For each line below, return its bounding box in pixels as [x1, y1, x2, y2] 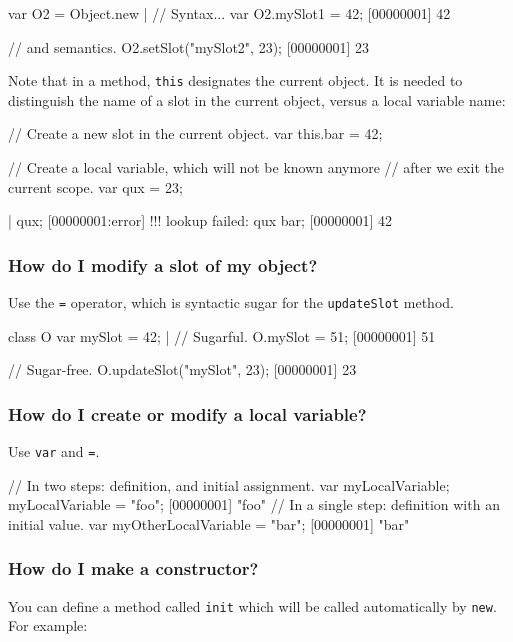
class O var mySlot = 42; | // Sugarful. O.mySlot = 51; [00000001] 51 [8, 325, 436, 346]
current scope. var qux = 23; [8, 176, 183, 197]
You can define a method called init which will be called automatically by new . [8, 595, 497, 616]
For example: [8, 615, 88, 636]
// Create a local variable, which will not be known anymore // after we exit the [8, 157, 504, 178]
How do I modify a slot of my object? [8, 252, 318, 277]
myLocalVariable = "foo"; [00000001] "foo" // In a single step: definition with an [8, 494, 500, 515]
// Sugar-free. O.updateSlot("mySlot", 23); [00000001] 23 [8, 359, 357, 380]
